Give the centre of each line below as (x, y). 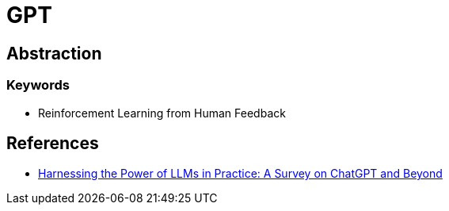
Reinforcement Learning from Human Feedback (162, 113)
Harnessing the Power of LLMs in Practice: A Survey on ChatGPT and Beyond (240, 174)
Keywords (38, 85)
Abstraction (54, 53)
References (53, 143)
